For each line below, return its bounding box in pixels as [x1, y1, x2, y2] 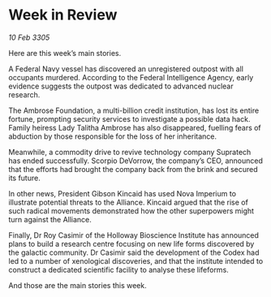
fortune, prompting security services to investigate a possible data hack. [8, 114, 251, 123]
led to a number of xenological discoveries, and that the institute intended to [8, 256, 264, 265]
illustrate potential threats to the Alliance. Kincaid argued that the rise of [8, 197, 249, 207]
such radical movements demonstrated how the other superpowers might [8, 205, 254, 216]
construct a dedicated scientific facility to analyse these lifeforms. [8, 265, 229, 274]
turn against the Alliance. [8, 214, 92, 224]
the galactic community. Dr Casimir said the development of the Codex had [8, 247, 260, 257]
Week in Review [8, 6, 118, 24]
